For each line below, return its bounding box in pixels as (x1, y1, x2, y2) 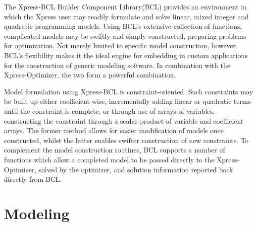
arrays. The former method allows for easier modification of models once (4, 125, 224, 136)
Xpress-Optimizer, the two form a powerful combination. (4, 70, 176, 80)
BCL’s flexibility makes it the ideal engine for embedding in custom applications (4, 50, 248, 60)
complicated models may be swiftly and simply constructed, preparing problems (4, 30, 247, 41)
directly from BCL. (4, 174, 62, 184)
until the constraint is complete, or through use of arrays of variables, (4, 105, 215, 116)
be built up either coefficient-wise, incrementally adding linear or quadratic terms (4, 96, 251, 106)
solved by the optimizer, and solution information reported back (39, 164, 233, 174)
